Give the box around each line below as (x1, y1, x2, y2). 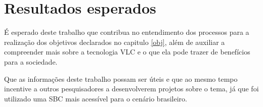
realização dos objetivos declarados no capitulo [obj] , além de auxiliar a (4, 36, 225, 47)
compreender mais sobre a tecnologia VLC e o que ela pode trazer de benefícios (4, 46, 250, 57)
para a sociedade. (4, 56, 58, 67)
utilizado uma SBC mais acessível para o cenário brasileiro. (4, 93, 187, 103)
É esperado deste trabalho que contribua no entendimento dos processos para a (4, 27, 249, 37)
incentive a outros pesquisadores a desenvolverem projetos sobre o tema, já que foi (4, 83, 259, 94)
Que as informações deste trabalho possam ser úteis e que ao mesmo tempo (4, 73, 238, 84)
